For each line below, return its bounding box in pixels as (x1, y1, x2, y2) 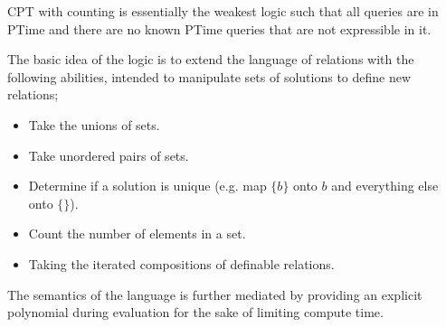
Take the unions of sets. (28, 115, 160, 134)
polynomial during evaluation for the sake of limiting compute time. (7, 303, 384, 322)
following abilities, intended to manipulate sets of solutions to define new (7, 67, 412, 86)
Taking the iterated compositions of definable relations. (28, 254, 335, 273)
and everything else (331, 176, 439, 195)
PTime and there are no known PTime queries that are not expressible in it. (7, 19, 432, 38)
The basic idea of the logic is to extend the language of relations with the (7, 50, 414, 69)
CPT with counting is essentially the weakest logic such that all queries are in (7, 2, 439, 20)
